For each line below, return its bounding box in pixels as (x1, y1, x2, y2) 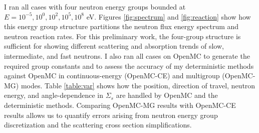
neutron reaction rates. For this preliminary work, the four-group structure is (4, 31, 241, 41)
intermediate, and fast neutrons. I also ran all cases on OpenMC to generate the (4, 50, 250, 61)
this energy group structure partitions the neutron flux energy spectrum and (4, 21, 239, 32)
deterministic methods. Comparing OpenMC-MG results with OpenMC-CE (4, 99, 236, 110)
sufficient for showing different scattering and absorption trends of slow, (4, 41, 224, 51)
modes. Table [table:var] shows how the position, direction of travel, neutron (21, 80, 255, 90)
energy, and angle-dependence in (4, 90, 104, 100)
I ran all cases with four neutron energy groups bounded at (4, 2, 186, 12)
